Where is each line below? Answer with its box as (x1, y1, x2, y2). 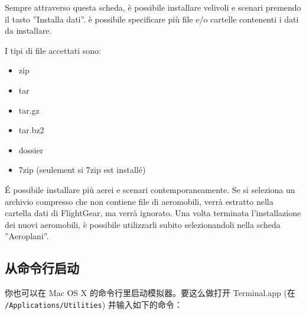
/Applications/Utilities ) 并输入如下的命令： (5, 298, 183, 310)
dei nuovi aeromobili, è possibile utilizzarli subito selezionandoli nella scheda (5, 218, 281, 230)
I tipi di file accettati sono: (5, 44, 102, 56)
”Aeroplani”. (5, 230, 49, 242)
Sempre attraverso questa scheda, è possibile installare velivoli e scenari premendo (5, 1, 301, 13)
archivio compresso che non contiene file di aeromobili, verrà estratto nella (5, 195, 274, 207)
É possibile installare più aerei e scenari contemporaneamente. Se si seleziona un (5, 183, 295, 195)
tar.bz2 (18, 124, 44, 136)
